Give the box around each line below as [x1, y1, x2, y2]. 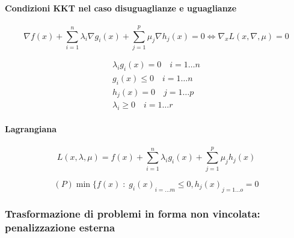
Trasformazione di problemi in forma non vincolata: [5, 206, 260, 221]
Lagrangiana [5, 123, 57, 135]
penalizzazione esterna [5, 219, 115, 234]
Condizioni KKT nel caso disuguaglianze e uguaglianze [5, 1, 237, 14]
